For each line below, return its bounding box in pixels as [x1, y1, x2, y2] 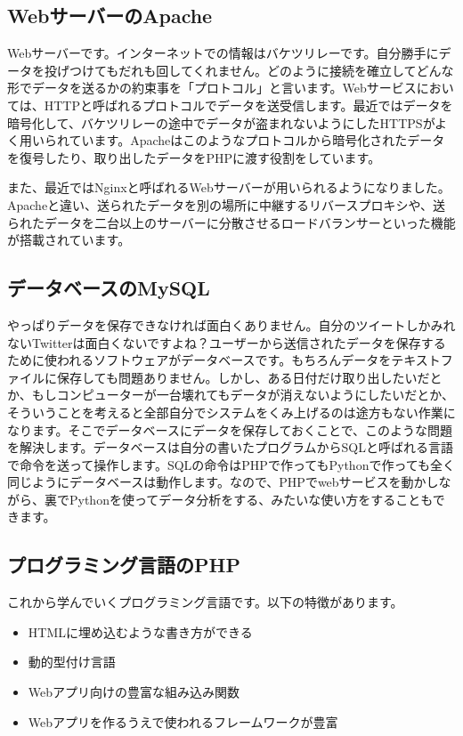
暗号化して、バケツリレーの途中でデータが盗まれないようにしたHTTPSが [7, 113, 435, 132]
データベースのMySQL [7, 274, 210, 302]
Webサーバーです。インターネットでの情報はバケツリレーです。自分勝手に [7, 44, 439, 62]
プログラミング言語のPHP [7, 551, 240, 578]
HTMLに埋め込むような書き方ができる [28, 622, 253, 641]
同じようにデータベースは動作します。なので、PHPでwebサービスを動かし [7, 473, 439, 491]
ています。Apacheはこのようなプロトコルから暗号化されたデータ [69, 131, 445, 150]
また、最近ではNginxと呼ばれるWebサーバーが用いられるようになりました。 [7, 178, 451, 197]
